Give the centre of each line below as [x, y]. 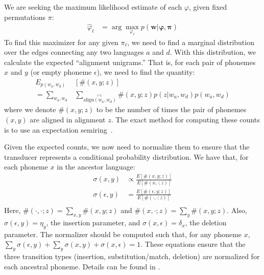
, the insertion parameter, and [93, 223]
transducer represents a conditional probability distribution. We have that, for [126, 156]
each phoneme [26, 167]
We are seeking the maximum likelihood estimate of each [93, 7]
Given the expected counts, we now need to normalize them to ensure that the [127, 147]
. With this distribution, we [213, 52]
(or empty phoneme [61, 72]
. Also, [237, 210]
